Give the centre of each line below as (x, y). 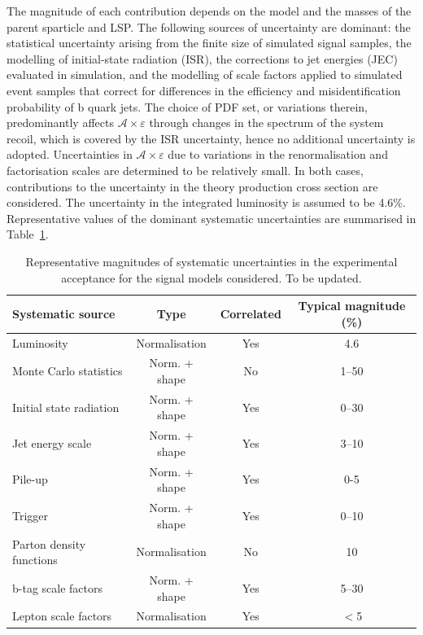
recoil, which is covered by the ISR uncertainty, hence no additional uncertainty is (211, 138)
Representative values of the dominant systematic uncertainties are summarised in (211, 218)
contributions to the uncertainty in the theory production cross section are (192, 186)
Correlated (251, 313)
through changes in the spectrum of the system (266, 123)
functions (35, 560)
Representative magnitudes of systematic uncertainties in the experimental (211, 261)
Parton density (49, 543)
